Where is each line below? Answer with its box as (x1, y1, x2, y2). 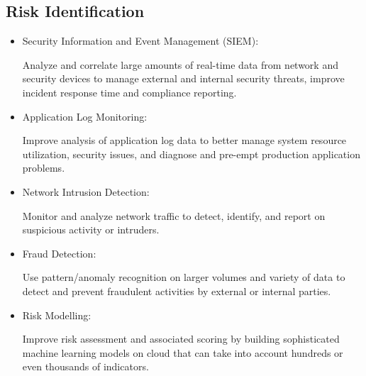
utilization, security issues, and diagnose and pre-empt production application (22, 146, 360, 161)
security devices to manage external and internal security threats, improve (22, 71, 345, 86)
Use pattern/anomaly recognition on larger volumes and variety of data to (22, 270, 345, 284)
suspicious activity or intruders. (22, 222, 160, 237)
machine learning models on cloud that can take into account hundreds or (22, 345, 343, 360)
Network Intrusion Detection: (22, 184, 150, 199)
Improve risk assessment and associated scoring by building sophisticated (22, 331, 340, 346)
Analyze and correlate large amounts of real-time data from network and (22, 57, 338, 72)
